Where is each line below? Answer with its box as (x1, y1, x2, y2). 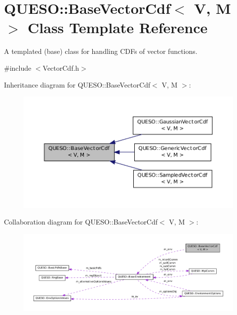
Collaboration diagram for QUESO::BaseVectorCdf (4, 217, 158, 227)
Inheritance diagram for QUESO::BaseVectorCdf (4, 79, 151, 90)
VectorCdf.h (42, 62, 79, 73)
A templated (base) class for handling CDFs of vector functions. (4, 46, 197, 56)
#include (4, 62, 32, 73)
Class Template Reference (28, 17, 208, 38)
